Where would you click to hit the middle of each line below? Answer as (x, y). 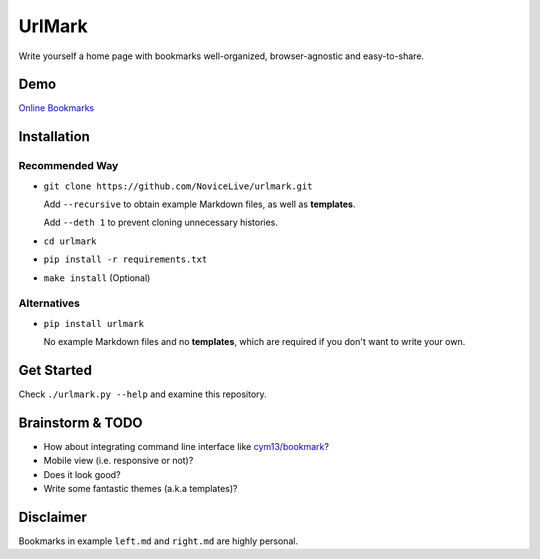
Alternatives (49, 303)
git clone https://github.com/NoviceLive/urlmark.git (178, 186)
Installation (54, 136)
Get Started (55, 370)
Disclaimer (52, 516)
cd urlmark (70, 241)
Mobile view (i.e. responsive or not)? (118, 461)
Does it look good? (82, 474)
